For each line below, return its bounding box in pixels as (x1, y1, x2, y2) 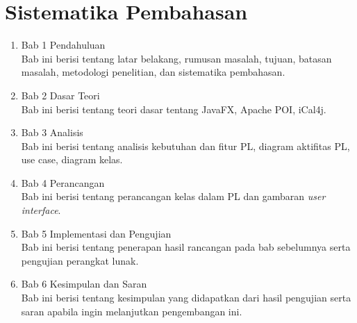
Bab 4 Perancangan (21, 175, 105, 190)
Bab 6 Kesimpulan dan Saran (21, 276, 147, 291)
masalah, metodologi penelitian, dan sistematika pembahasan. (21, 65, 285, 79)
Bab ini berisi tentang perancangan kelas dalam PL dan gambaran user (21, 189, 326, 204)
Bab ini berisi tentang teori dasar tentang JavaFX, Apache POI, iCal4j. (21, 101, 326, 116)
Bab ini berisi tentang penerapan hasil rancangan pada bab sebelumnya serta (21, 240, 351, 254)
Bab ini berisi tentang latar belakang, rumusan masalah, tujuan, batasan (21, 51, 332, 65)
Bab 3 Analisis (21, 125, 83, 140)
